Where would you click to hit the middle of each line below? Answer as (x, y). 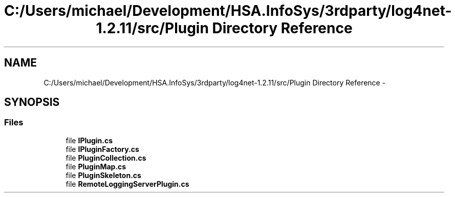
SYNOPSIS (32, 102)
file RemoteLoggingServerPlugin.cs (127, 184)
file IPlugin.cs (89, 140)
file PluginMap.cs (96, 166)
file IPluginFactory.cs (102, 149)
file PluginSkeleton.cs (103, 175)
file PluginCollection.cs (106, 158)
